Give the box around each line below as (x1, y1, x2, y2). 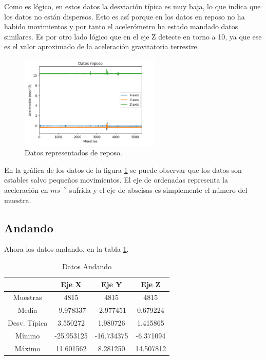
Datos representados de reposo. (25, 147, 122, 158)
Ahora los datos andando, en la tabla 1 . (4, 244, 129, 254)
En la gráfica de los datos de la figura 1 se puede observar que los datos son (4, 164, 242, 175)
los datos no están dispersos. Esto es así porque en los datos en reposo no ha (4, 11, 245, 22)
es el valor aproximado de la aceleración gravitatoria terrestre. (4, 41, 199, 52)
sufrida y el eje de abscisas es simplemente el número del (69, 184, 248, 195)
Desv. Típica (8, 317, 48, 328)
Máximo (14, 343, 41, 353)
